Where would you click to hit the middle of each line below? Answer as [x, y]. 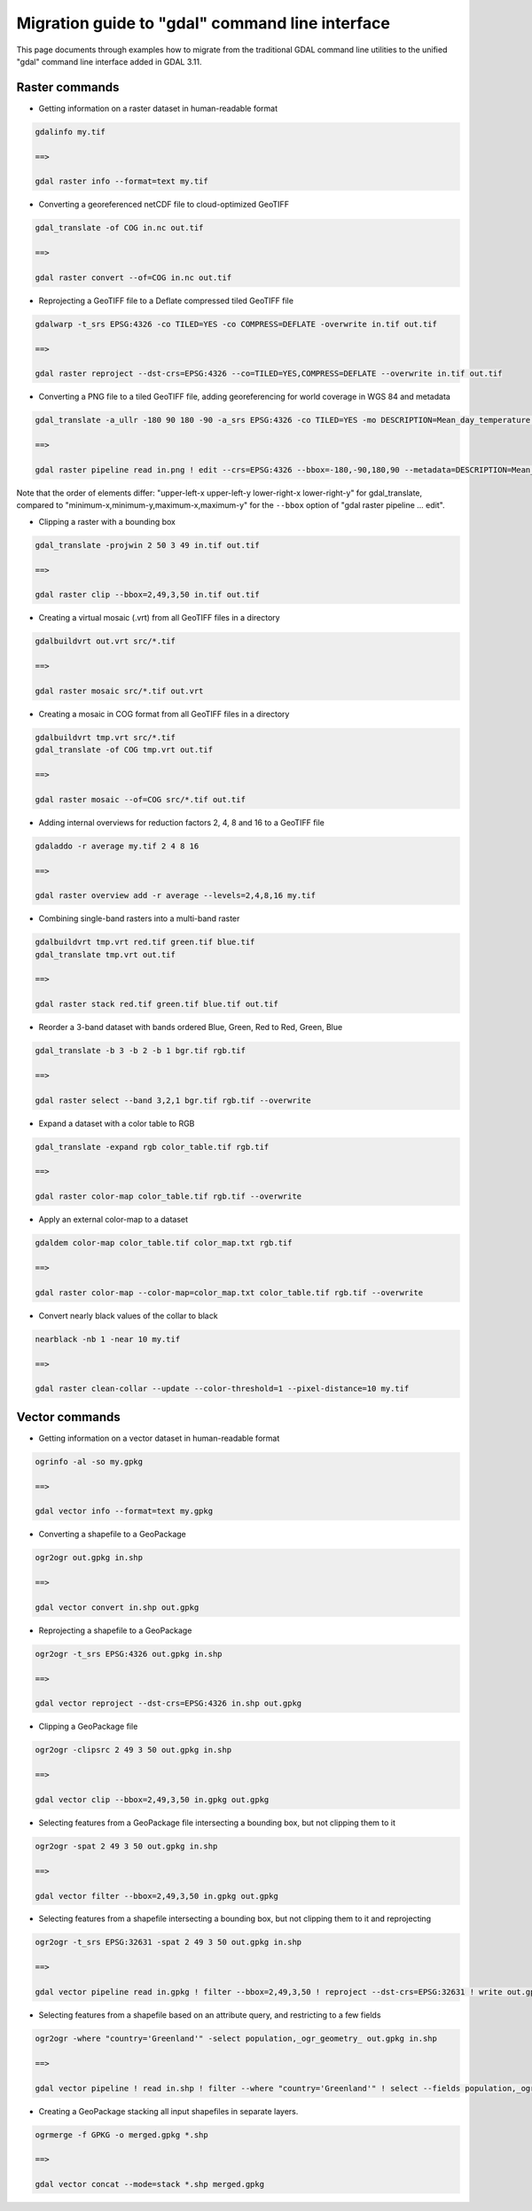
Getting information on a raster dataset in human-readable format [158, 108]
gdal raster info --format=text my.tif [121, 181]
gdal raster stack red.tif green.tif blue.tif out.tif [156, 1004]
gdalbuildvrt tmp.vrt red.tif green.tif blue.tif [145, 942]
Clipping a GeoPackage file [88, 1727]
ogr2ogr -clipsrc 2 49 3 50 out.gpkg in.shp [133, 1750]
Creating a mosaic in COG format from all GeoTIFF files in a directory [164, 714]
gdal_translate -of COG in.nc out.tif [119, 228]
